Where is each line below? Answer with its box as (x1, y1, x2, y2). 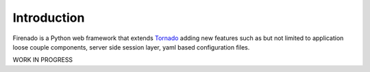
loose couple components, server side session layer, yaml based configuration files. (12, 43, 250, 51)
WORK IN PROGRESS (12, 56, 73, 64)
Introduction (12, 10, 85, 25)
